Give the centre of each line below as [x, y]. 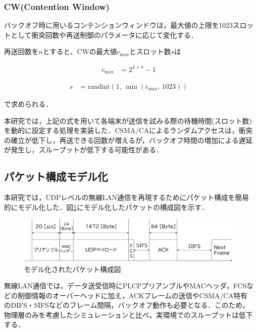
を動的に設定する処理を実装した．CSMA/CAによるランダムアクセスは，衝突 [128, 130]
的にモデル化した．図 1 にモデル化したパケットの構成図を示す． [106, 207]
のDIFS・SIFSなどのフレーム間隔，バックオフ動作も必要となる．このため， [127, 305]
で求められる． [28, 104]
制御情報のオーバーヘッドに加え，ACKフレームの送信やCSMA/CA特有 [132, 295]
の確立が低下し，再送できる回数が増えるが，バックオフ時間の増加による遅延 [128, 140]
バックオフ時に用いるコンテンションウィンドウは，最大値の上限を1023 [118, 25]
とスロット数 [150, 51]
